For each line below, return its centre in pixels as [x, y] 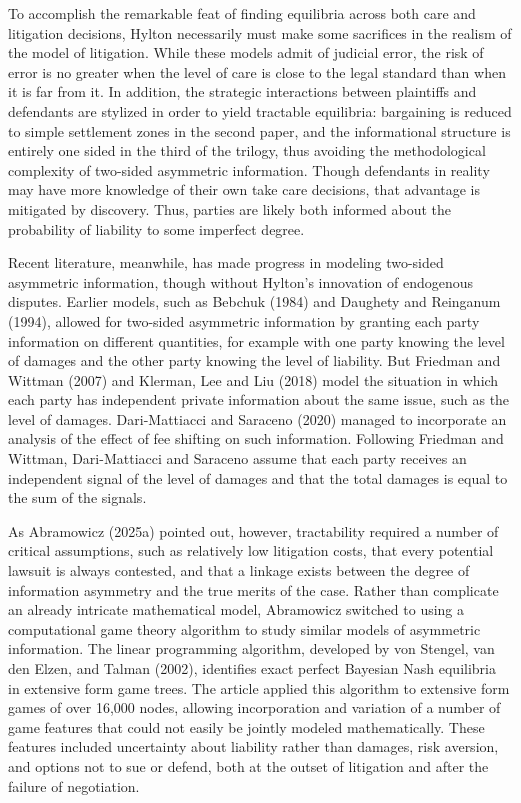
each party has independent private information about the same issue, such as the [259, 399]
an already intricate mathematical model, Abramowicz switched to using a [236, 609]
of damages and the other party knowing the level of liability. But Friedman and [254, 360]
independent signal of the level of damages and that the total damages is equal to [258, 477]
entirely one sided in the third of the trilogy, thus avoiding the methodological [247, 150]
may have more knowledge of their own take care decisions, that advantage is [244, 189]
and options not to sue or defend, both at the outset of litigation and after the [248, 765]
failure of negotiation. [74, 785]
